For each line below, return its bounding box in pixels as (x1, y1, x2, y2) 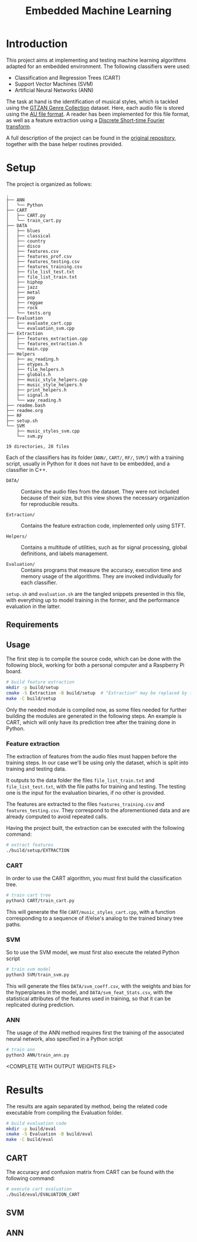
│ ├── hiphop (6, 279, 43, 285)
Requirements (6, 620, 59, 630)
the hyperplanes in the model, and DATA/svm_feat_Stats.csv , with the (6, 988, 173, 995)
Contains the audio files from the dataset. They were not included (21, 488, 179, 495)
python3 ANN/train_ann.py (6, 1052, 69, 1058)
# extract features (6, 842, 54, 848)
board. (6, 668, 22, 675)
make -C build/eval (6, 1137, 54, 1143)
